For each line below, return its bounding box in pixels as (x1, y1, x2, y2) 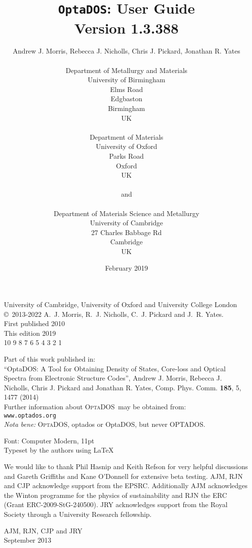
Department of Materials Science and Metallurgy (54, 208, 199, 218)
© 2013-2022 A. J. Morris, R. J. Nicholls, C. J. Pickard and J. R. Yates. (4, 309, 224, 319)
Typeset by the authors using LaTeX (4, 445, 114, 455)
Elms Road (110, 84, 143, 94)
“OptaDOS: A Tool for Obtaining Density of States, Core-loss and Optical (4, 363, 226, 373)
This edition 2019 (4, 328, 56, 338)
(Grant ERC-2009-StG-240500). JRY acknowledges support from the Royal (4, 499, 228, 510)
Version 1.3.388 (74, 18, 179, 37)
